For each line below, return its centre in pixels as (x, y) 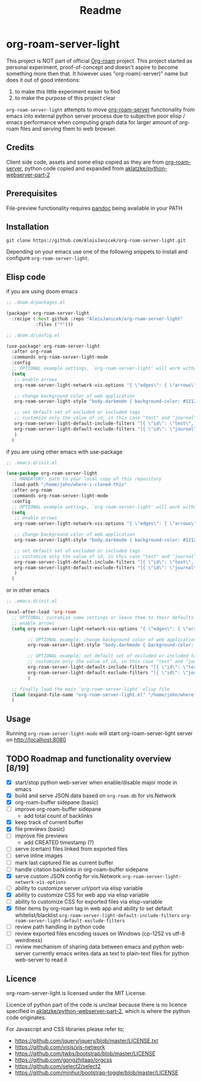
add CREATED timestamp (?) (59, 843)
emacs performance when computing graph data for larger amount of (92, 122)
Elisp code (26, 277)
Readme (100, 10)
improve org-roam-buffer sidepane (58, 809)
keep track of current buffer (49, 822)
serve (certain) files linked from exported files (71, 849)
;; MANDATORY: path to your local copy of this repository (87, 479)
